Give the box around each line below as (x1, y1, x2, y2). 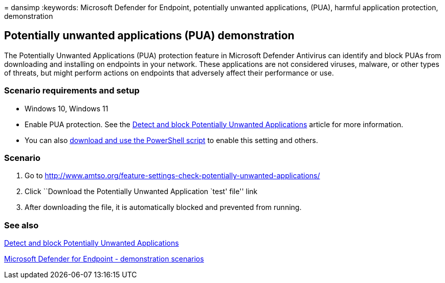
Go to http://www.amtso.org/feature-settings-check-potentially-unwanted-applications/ (25, 171, 320, 180)
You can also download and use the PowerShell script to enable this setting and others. (25, 135, 318, 145)
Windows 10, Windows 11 (25, 104, 108, 113)
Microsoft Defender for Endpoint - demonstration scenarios (4, 254, 204, 264)
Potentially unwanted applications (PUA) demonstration (4, 29, 295, 42)
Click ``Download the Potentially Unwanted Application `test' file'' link (25, 187, 258, 196)
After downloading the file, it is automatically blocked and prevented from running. (25, 203, 302, 212)
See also (4, 220, 39, 230)
